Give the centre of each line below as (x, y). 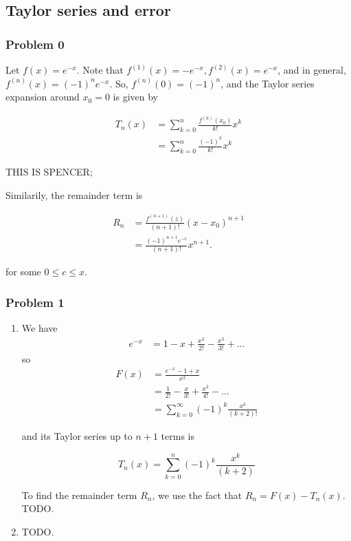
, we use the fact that (197, 495)
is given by (135, 97)
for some (23, 272)
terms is (178, 436)
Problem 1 (35, 302)
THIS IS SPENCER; (49, 171)
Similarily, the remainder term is (74, 194)
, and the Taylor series (268, 83)
